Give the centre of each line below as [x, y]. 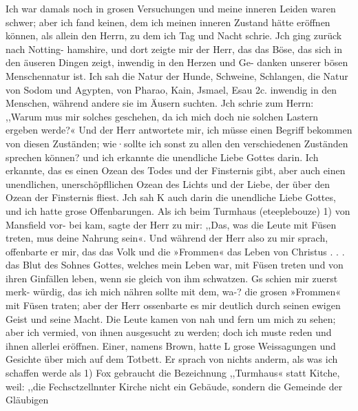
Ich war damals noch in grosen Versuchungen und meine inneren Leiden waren [171, 8]
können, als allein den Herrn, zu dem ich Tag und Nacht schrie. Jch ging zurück [174, 35]
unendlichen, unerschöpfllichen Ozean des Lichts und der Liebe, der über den [168, 183]
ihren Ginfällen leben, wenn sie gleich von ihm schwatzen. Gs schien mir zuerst [172, 278]
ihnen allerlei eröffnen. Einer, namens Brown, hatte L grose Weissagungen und [171, 345]
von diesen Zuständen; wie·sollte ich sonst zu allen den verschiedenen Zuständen [177, 143]
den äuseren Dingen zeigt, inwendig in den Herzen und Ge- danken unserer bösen [177, 62]
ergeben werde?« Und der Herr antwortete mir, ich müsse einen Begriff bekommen [179, 130]
